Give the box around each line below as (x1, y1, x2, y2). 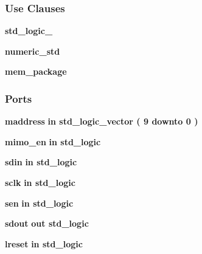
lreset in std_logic (5, 237, 83, 250)
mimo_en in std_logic (5, 135, 101, 148)
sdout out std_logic (5, 217, 89, 230)
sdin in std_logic (5, 156, 77, 168)
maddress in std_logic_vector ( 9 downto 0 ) (5, 115, 198, 128)
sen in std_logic (5, 196, 74, 209)
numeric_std (5, 44, 60, 57)
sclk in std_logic (5, 176, 75, 188)
